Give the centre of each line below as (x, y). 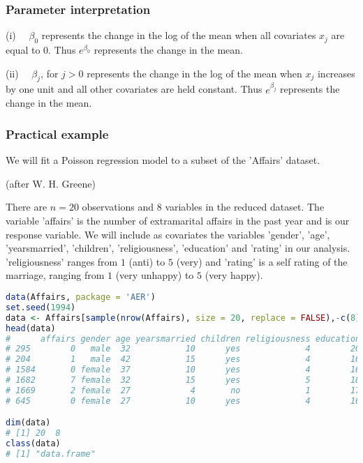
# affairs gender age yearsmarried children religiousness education (183, 339)
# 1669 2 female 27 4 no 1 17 (183, 390)
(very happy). (234, 275)
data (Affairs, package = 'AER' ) (81, 297)
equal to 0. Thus (41, 50)
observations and (118, 207)
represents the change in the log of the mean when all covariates (179, 35)
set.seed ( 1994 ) (41, 307)
